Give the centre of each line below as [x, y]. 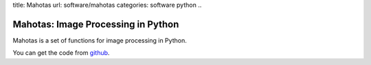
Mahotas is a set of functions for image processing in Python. [100, 40]
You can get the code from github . [61, 53]
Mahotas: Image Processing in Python [96, 24]
